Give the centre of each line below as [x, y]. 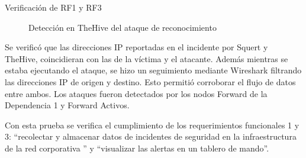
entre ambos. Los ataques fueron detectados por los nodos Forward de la [136, 93]
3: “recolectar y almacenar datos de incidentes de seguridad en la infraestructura [151, 136]
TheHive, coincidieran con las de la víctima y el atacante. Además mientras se [146, 58]
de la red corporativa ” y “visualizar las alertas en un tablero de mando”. [137, 148]
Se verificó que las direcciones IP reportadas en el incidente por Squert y [136, 47]
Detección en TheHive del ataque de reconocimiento [123, 27]
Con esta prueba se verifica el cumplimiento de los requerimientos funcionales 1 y [152, 125]
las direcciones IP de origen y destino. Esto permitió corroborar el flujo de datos [150, 81]
